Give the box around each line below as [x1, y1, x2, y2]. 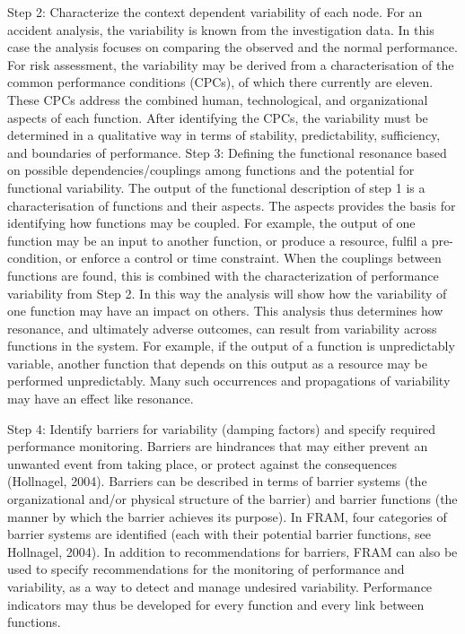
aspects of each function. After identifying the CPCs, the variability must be [7, 108, 428, 126]
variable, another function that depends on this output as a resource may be [7, 353, 427, 372]
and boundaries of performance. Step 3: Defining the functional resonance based [7, 143, 447, 161]
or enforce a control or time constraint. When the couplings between [66, 248, 442, 267]
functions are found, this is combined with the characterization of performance [7, 265, 439, 284]
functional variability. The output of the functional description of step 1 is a [7, 178, 426, 196]
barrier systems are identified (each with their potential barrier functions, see [7, 525, 432, 543]
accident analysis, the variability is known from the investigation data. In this [7, 20, 434, 39]
